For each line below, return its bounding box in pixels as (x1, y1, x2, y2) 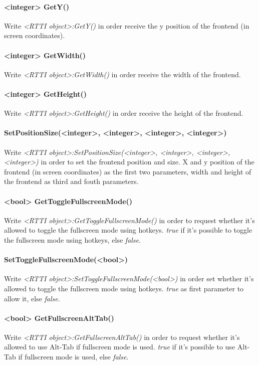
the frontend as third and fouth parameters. (4, 176, 139, 187)
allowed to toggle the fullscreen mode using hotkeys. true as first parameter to (4, 283, 244, 293)
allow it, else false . (4, 293, 60, 303)
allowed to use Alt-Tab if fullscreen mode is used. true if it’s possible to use (4, 341, 235, 352)
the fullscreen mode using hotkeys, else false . (4, 234, 141, 245)
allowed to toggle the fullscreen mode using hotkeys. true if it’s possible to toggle (4, 225, 252, 235)
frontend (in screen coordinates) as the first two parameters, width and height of (4, 166, 251, 176)
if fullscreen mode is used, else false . (18, 351, 129, 362)
